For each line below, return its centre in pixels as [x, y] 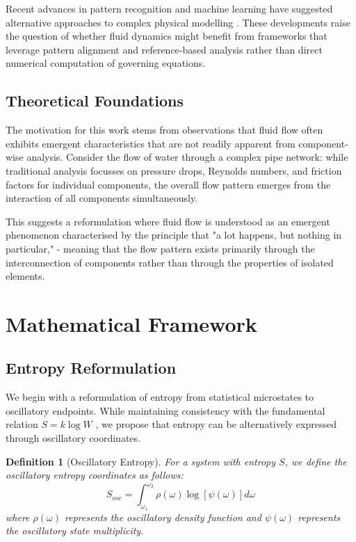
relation [22, 424]
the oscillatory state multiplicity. [75, 531]
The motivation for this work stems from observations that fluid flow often [164, 130]
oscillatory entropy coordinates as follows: [95, 475]
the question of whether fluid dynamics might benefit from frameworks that [167, 36]
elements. [25, 276]
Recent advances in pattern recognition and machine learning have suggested [169, 8]
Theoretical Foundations [95, 101]
